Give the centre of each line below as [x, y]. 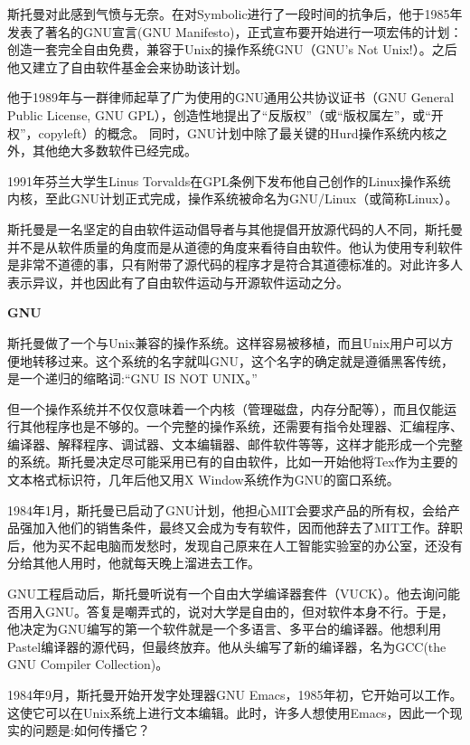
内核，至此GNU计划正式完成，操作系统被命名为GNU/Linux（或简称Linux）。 [233, 198]
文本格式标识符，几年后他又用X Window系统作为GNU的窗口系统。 [203, 480]
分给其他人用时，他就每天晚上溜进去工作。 [134, 563]
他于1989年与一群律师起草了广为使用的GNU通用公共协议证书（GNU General [231, 97]
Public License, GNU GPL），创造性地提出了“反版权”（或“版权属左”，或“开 [226, 114]
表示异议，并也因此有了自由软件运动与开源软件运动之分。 [178, 282]
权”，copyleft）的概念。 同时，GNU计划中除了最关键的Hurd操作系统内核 [221, 132]
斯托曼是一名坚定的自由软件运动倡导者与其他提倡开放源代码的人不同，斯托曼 [235, 228]
